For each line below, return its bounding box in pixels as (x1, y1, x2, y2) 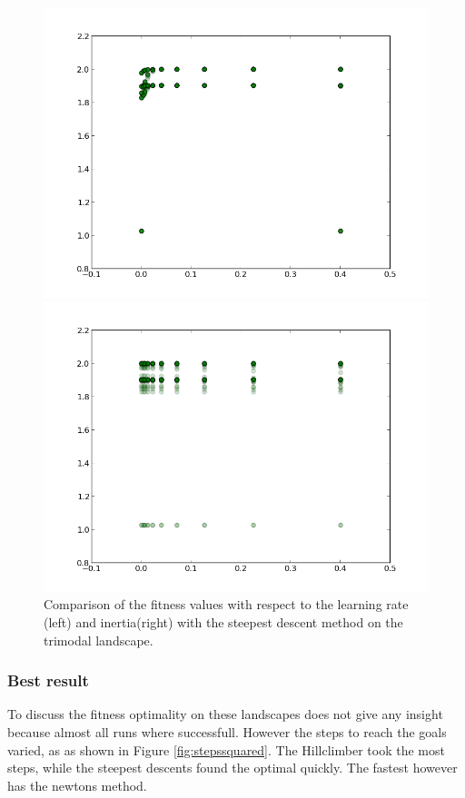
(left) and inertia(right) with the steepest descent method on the (44, 612, 403, 631)
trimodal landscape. (44, 630, 153, 649)
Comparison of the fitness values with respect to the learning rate (44, 595, 409, 614)
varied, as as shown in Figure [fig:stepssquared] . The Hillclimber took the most (7, 740, 445, 759)
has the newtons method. (7, 775, 147, 794)
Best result (7, 669, 89, 692)
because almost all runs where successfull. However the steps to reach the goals (7, 722, 447, 741)
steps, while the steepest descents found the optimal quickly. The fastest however (7, 758, 458, 777)
